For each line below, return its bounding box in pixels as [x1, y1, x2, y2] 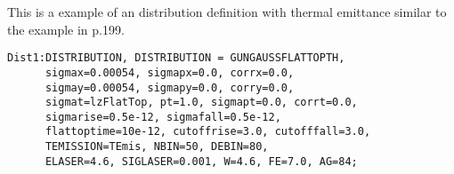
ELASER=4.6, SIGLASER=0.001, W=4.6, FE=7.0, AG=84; [45, 154, 358, 168]
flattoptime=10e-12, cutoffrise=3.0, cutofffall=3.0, [45, 125, 371, 138]
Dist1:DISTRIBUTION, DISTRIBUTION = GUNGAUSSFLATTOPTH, [7, 51, 345, 65]
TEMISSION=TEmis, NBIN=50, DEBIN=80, [45, 140, 269, 154]
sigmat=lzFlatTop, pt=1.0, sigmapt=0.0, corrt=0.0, [45, 96, 358, 109]
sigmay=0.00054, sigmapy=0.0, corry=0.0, [45, 81, 295, 94]
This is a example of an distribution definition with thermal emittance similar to [7, 3, 447, 20]
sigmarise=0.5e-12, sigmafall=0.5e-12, [45, 110, 281, 123]
